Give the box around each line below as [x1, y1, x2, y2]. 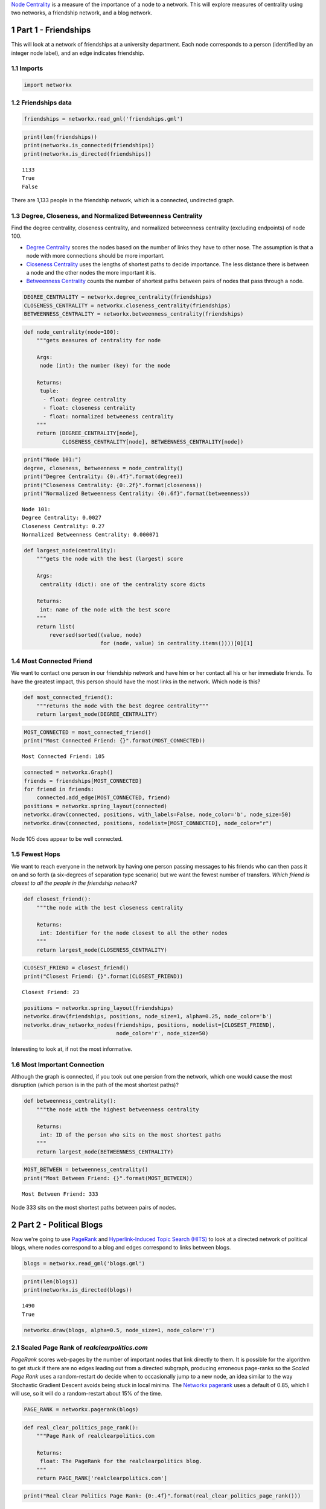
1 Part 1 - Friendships [11, 25, 91, 36]
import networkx [24, 81, 72, 89]
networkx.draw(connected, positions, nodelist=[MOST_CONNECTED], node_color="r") [24, 820, 273, 826]
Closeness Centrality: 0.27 [22, 523, 105, 529]
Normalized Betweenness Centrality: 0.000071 [22, 531, 159, 538]
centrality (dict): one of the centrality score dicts [39, 581, 206, 588]
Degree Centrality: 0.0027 [22, 514, 102, 522]
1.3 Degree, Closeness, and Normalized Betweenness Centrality [11, 211, 203, 220]
